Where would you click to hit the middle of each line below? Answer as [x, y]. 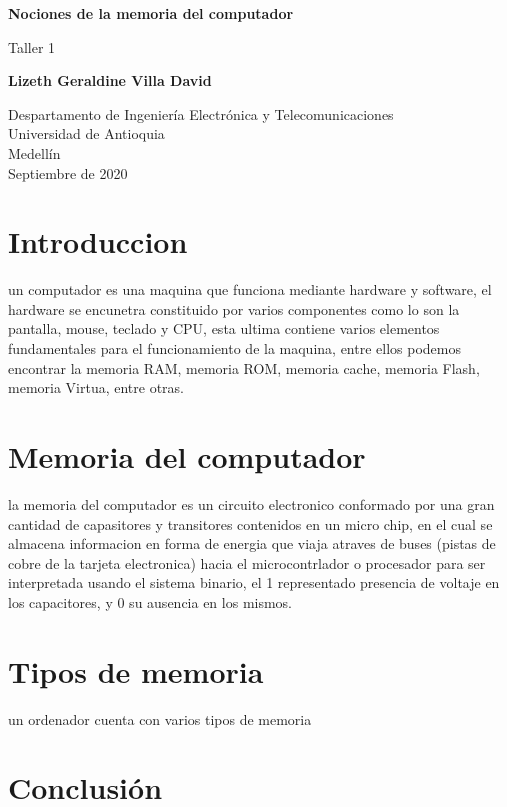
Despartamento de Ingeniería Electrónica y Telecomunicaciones [201, 113]
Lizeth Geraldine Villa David [110, 80]
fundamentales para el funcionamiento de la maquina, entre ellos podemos [234, 348]
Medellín [34, 152]
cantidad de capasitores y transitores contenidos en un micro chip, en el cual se [250, 523]
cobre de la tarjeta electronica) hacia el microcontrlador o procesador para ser [247, 562]
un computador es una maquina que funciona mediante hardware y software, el [250, 289]
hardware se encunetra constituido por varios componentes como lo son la [234, 308]
